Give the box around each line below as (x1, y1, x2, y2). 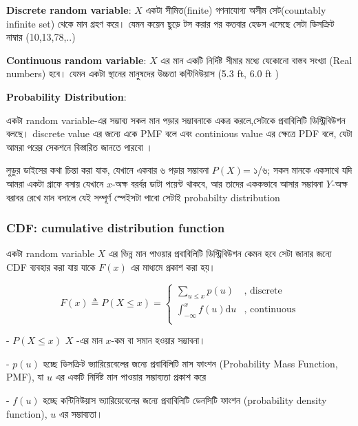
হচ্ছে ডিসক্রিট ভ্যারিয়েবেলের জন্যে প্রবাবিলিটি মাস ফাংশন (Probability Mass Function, (43, 356, 338, 370)
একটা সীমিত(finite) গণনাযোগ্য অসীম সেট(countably (145, 3, 326, 17)
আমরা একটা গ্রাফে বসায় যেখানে (6, 176, 104, 190)
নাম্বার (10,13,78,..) (6, 30, 76, 44)
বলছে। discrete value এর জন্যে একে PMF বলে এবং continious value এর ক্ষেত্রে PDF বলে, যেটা (6, 126, 352, 141)
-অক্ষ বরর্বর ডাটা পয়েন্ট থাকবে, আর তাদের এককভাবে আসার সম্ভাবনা (112, 176, 324, 190)
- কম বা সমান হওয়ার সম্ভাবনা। (111, 333, 206, 347)
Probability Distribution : (6, 89, 127, 103)
